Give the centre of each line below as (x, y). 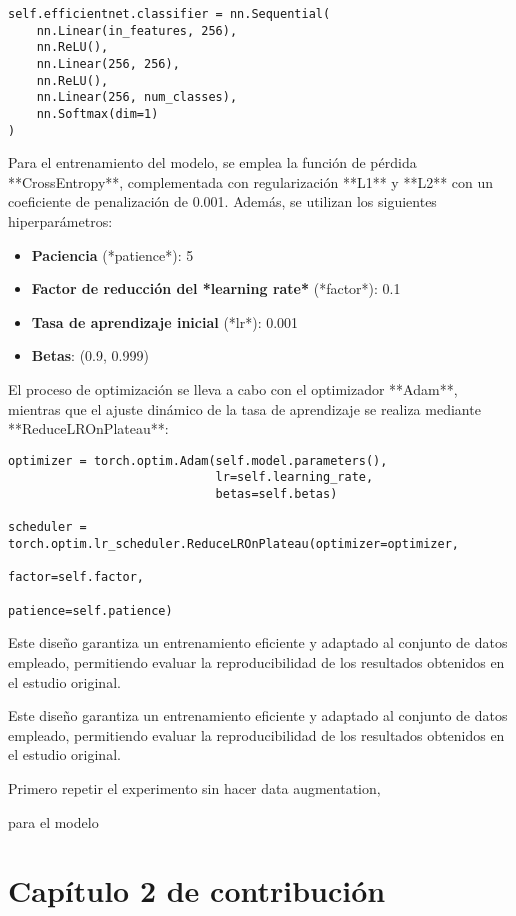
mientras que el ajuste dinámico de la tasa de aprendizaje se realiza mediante (244, 408)
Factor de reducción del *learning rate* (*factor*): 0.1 (216, 288)
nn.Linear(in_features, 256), (137, 30)
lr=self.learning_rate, (294, 477)
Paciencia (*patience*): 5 (112, 254)
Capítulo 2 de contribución (197, 890)
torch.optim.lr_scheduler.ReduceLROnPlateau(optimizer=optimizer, (234, 544)
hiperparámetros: (60, 221)
